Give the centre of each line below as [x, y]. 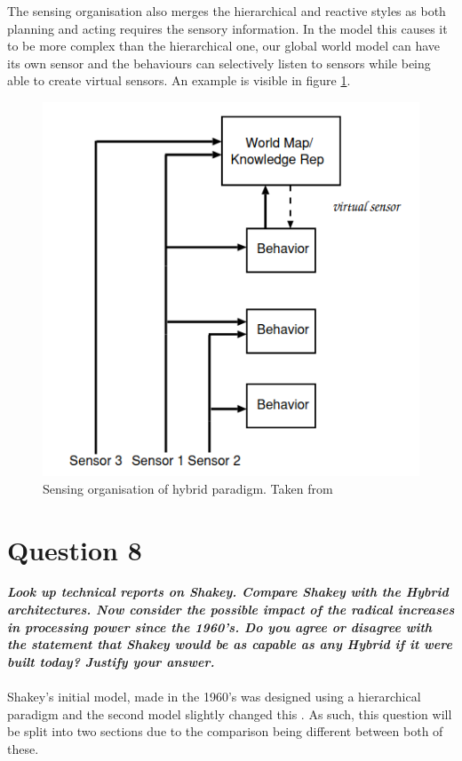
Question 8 [75, 549]
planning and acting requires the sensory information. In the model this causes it [227, 28]
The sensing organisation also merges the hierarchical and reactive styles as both [227, 11]
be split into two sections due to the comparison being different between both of [225, 731]
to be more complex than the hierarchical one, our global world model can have [224, 46]
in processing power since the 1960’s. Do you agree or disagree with [220, 626]
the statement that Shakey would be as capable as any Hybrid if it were [230, 644]
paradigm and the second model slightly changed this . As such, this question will [230, 713]
